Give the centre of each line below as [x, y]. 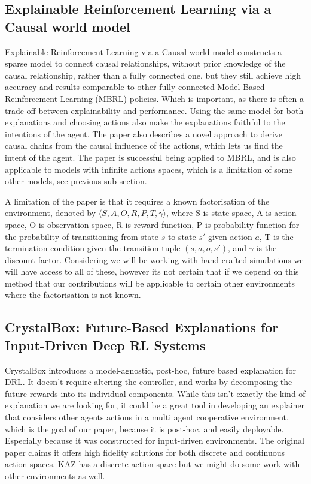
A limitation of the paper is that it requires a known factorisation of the [137, 201]
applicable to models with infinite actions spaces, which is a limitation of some [149, 169]
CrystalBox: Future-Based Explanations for [142, 327]
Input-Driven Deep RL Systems [105, 345]
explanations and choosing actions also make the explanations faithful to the [145, 122]
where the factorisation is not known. [73, 295]
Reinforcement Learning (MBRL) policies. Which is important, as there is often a [154, 98]
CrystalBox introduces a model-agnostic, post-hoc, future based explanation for [150, 370]
